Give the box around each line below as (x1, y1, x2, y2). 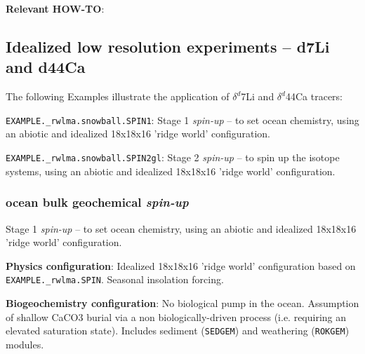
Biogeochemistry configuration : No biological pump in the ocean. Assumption (6, 295, 359, 310)
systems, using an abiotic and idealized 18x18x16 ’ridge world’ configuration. (6, 163, 336, 178)
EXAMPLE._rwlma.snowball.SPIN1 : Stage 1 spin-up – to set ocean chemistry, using (6, 112, 359, 127)
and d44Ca (6, 56, 86, 78)
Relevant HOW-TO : (6, 1, 105, 15)
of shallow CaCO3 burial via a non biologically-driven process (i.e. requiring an (6, 309, 347, 324)
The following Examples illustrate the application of (6, 89, 230, 104)
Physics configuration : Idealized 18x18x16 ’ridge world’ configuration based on (6, 258, 356, 273)
